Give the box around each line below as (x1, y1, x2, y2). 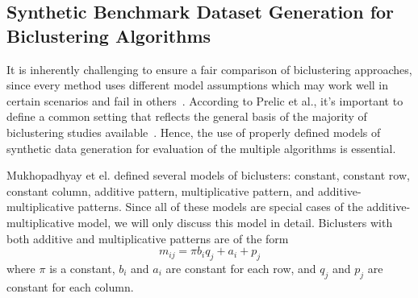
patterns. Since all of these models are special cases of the (77, 198, 363, 215)
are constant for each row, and (165, 259, 316, 276)
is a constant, (49, 259, 115, 276)
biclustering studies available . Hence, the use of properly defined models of (6, 123, 381, 140)
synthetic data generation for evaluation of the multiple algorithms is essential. (6, 139, 396, 156)
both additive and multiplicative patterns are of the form (6, 230, 289, 246)
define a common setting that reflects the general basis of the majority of (6, 108, 367, 125)
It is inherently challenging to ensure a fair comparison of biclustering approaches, (6, 60, 412, 77)
